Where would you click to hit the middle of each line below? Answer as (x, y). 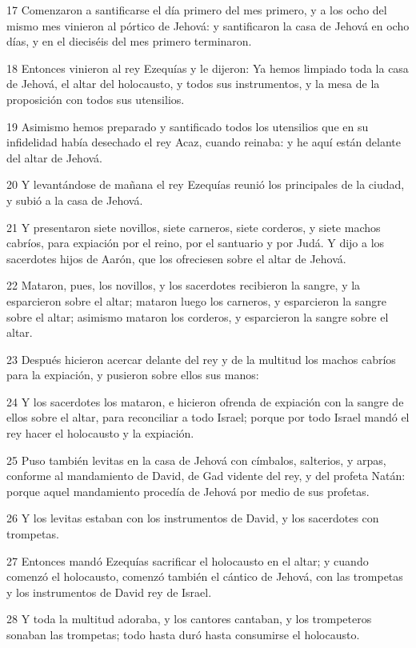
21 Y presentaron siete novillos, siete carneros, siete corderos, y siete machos (194, 227)
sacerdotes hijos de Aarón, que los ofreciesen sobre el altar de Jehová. (176, 258)
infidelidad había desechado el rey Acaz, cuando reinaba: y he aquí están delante (204, 142)
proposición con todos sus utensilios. (96, 99)
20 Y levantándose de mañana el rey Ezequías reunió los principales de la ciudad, (206, 184)
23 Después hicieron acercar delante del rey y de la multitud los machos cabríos (201, 359)
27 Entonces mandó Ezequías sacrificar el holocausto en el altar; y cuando (188, 560)
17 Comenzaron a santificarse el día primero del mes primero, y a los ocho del (197, 10)
